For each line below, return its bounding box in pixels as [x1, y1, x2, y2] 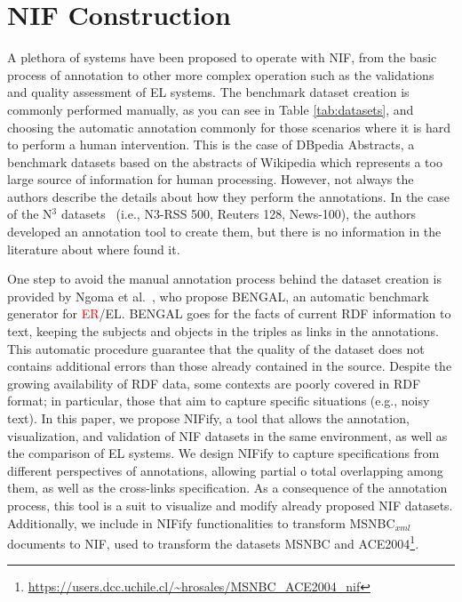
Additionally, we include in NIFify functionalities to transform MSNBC [7, 513, 395, 532]
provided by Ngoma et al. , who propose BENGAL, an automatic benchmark [7, 286, 429, 305]
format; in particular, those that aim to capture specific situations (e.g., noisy [7, 391, 430, 410]
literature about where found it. [7, 239, 180, 258]
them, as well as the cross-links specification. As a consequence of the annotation [7, 478, 448, 497]
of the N [7, 205, 52, 223]
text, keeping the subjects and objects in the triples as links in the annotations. [7, 322, 439, 341]
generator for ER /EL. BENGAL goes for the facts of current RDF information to [7, 304, 451, 323]
